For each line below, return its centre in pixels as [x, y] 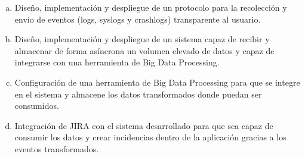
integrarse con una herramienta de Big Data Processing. [117, 62]
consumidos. [37, 106]
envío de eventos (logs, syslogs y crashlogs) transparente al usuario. [138, 19]
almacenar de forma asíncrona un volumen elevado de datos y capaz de [144, 50]
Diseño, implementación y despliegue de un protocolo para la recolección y [151, 7]
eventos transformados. [57, 148]
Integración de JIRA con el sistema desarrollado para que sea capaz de [144, 125]
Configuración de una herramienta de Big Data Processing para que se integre [157, 82]
